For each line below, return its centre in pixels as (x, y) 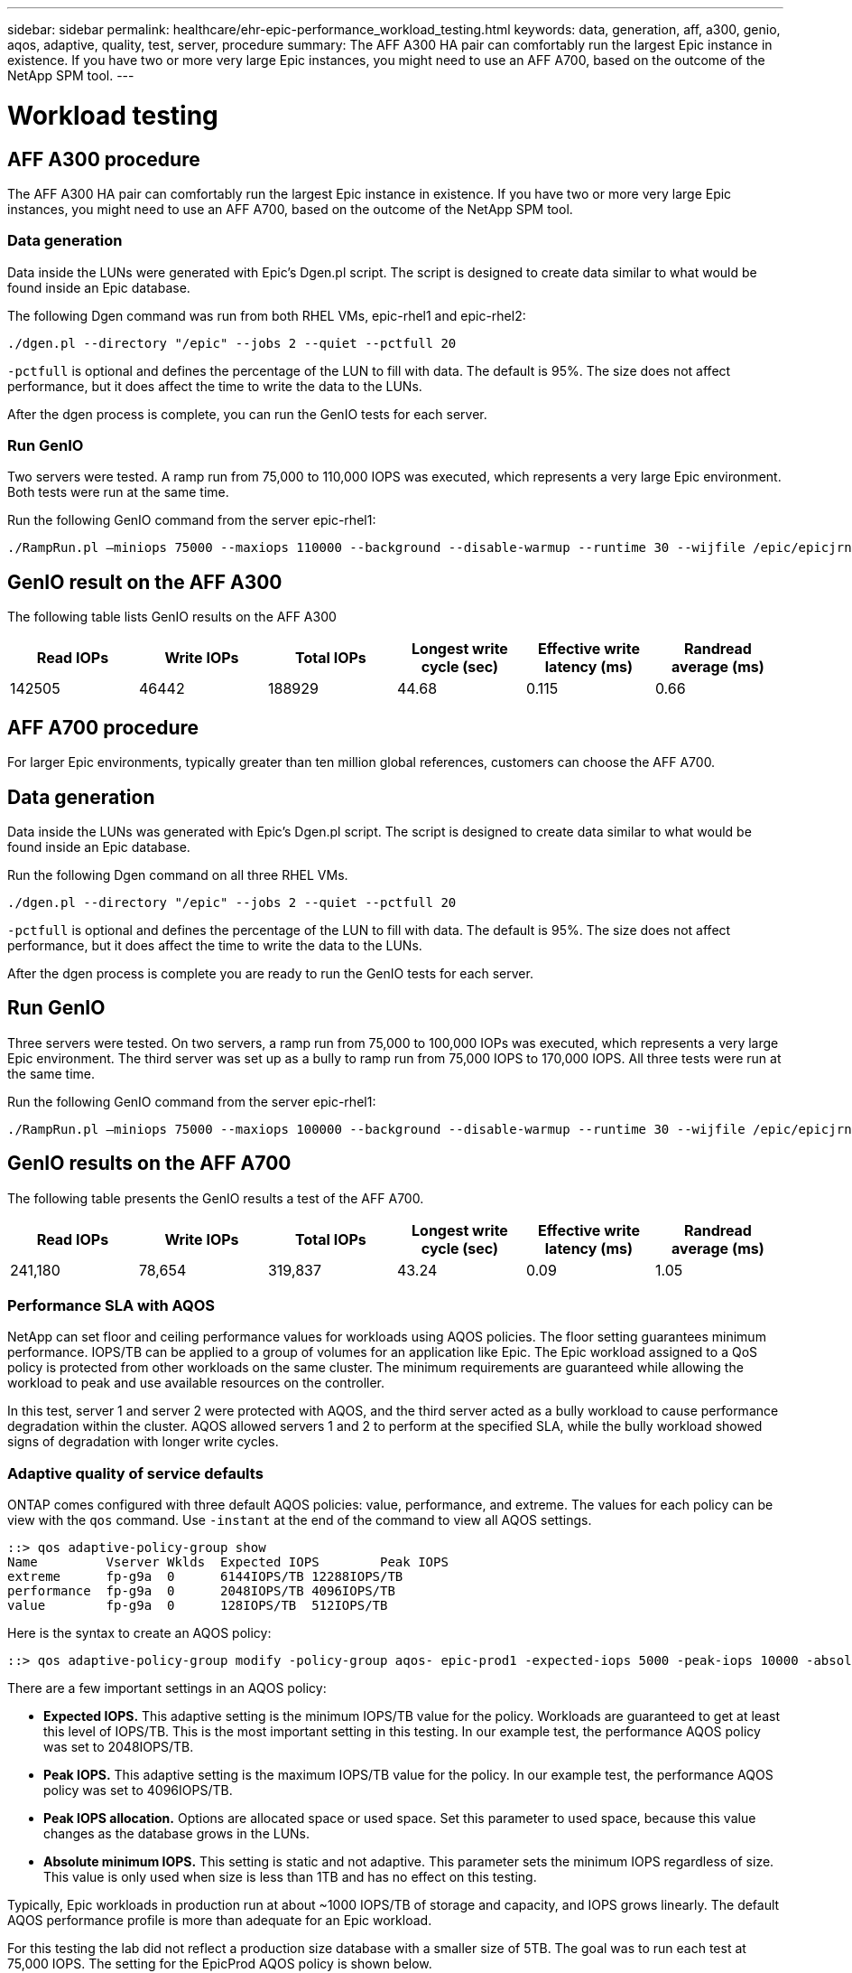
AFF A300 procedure (104, 159)
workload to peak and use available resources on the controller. (196, 1383)
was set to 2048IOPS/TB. (119, 1747)
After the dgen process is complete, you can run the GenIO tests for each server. (247, 414)
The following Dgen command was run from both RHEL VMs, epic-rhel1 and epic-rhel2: (267, 315)
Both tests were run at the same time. (118, 492)
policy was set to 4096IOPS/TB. (138, 1791)
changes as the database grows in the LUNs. (177, 1834)
